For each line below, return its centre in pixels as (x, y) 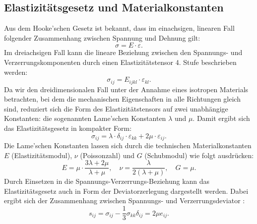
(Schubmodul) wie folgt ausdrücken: (199, 155)
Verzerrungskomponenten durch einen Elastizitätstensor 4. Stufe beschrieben (120, 62)
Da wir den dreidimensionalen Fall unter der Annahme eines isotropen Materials (126, 89)
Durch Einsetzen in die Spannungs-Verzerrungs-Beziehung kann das (107, 181)
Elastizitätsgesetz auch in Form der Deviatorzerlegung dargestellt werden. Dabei (126, 191)
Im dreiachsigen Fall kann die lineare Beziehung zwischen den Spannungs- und (123, 52)
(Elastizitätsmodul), (42, 155)
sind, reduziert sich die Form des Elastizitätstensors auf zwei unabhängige (116, 108)
